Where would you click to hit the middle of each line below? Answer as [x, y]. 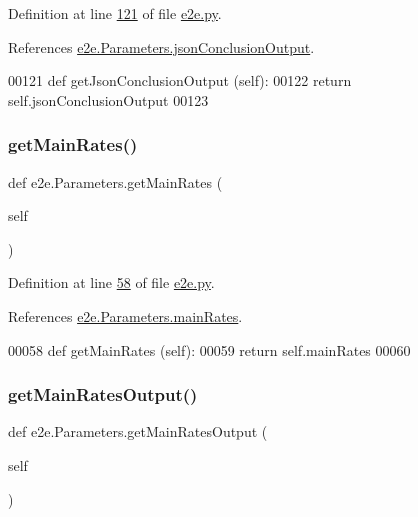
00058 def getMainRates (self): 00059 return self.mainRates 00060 [209, 349]
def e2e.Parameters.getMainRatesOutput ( [138, 431]
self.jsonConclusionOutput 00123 [108, 99]
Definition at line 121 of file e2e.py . [115, 13]
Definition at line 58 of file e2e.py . [111, 282]
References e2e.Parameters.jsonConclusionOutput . [161, 46]
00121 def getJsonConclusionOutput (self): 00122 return [180, 80]
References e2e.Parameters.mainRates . [125, 315]
